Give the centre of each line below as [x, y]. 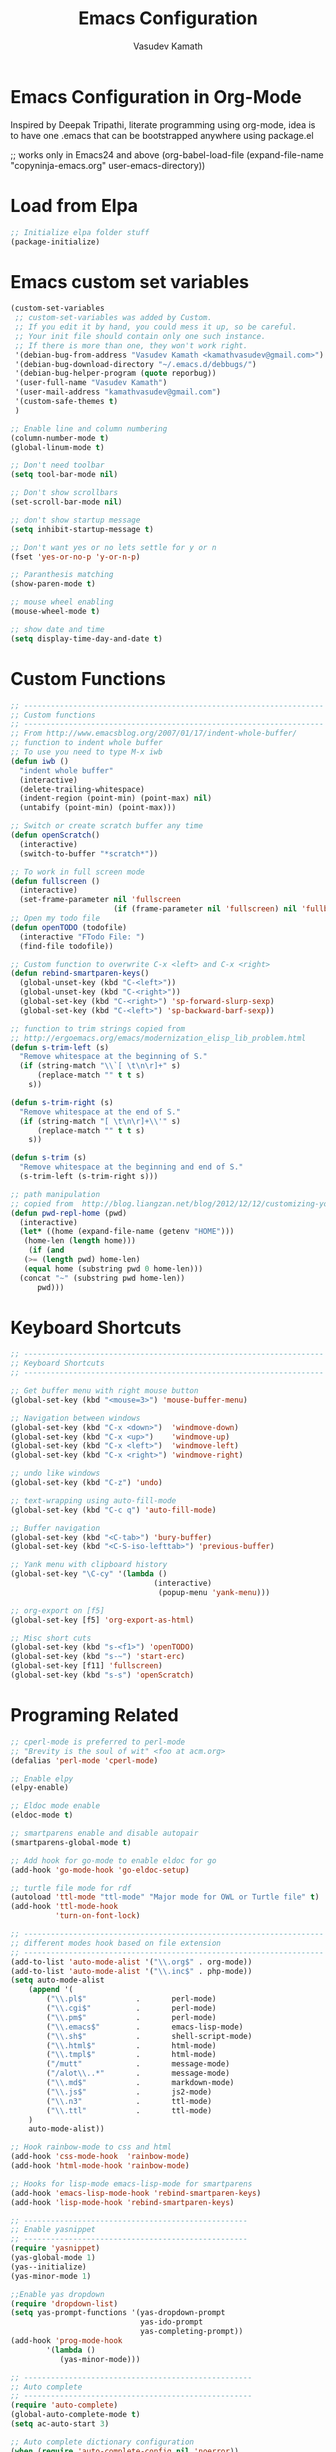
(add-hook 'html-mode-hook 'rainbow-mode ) [100, 2166]
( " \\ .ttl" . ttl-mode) [129, 2110]
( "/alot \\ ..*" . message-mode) [138, 2073]
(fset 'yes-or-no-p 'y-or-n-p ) [75, 557]
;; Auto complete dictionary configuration [102, 2442]
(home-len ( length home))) [80, 1241]
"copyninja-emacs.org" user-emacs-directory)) [108, 165]
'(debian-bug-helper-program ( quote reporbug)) [115, 373]
